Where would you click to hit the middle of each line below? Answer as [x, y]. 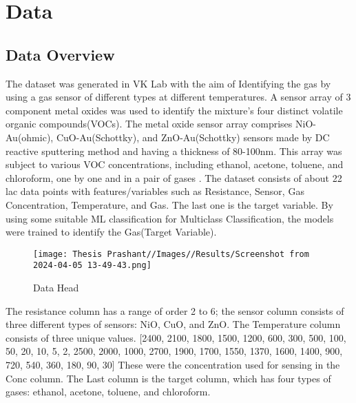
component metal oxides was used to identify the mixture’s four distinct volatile [174, 110]
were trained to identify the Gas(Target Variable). [111, 232]
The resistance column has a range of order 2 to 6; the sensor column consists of [175, 310]
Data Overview [60, 54]
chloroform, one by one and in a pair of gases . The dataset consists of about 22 [174, 177]
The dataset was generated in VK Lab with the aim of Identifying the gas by [168, 83]
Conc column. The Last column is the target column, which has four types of [168, 378]
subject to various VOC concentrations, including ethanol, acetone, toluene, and [175, 164]
